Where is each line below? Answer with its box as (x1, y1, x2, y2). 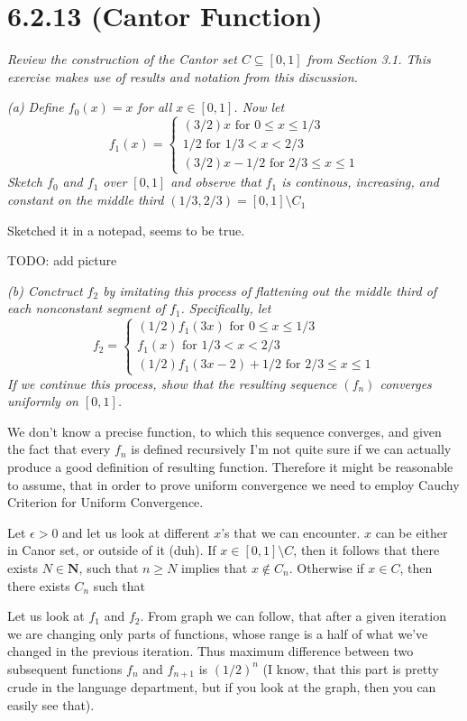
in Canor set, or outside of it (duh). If (7, 541, 216, 559)
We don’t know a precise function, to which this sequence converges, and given (7, 421, 442, 440)
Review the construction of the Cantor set (7, 50, 237, 69)
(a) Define (7, 97, 64, 116)
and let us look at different (62, 522, 210, 541)
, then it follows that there (293, 541, 440, 559)
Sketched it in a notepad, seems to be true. (7, 220, 245, 239)
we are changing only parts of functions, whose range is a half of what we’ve (7, 624, 428, 642)
